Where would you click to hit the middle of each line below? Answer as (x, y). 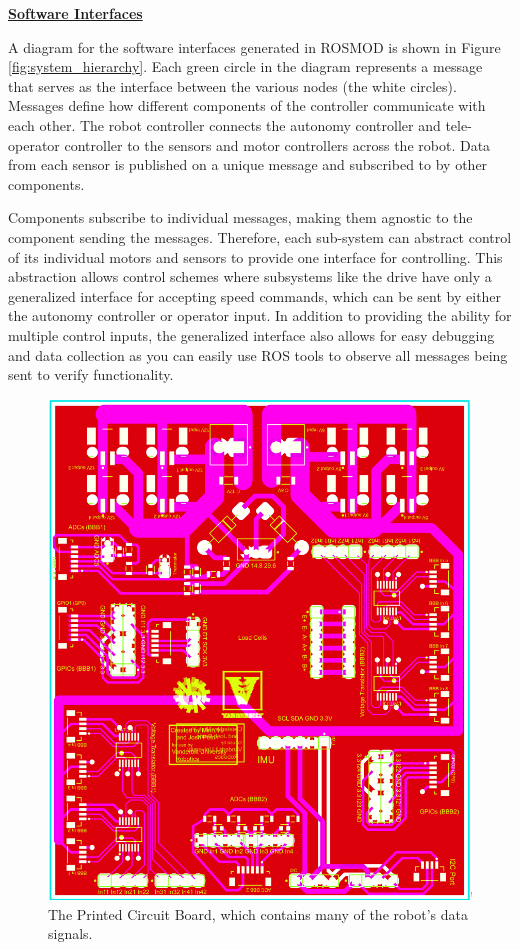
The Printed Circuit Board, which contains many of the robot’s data (258, 913)
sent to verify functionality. (91, 374)
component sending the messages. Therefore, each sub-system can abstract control (260, 236)
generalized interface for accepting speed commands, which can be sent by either (255, 295)
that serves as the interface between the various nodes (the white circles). (232, 85)
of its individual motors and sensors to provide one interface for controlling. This (255, 256)
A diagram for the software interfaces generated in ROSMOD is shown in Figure (254, 46)
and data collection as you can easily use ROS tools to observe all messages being (258, 354)
